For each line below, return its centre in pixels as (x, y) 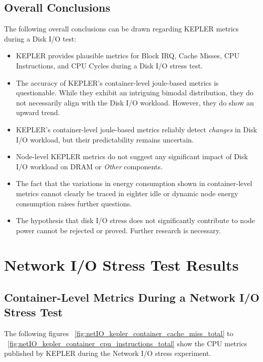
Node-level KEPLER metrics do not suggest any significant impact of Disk (132, 156)
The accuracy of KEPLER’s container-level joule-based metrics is (117, 82)
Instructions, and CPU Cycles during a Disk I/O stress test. (109, 65)
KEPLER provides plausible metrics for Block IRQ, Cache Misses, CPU (128, 56)
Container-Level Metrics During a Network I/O (132, 297)
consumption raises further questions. (74, 203)
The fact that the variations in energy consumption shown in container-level (134, 183)
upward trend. (38, 112)
